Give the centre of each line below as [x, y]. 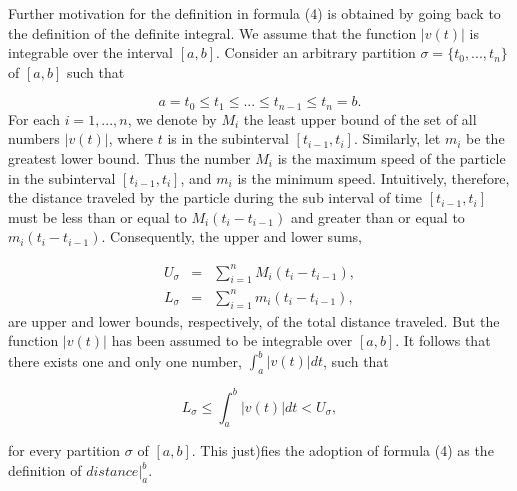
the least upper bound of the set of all [360, 118]
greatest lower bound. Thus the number [129, 158]
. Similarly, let [397, 138]
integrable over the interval [91, 52]
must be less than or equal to [97, 216]
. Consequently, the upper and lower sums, [231, 236]
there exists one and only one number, [125, 360]
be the [485, 138]
